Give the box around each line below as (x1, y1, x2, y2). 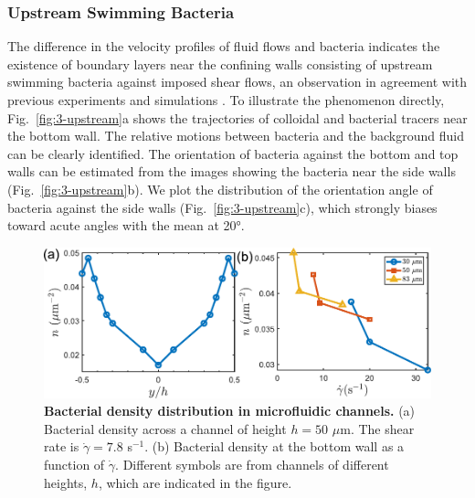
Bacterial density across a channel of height (44, 419, 287, 438)
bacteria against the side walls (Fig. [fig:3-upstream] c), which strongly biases (7, 197, 438, 217)
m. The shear (340, 419, 415, 438)
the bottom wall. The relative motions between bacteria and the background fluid (7, 126, 464, 145)
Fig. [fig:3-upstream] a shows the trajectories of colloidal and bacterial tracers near (7, 108, 468, 127)
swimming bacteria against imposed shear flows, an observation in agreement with (7, 72, 468, 91)
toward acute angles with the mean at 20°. (7, 216, 245, 235)
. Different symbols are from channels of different (115, 454, 389, 473)
